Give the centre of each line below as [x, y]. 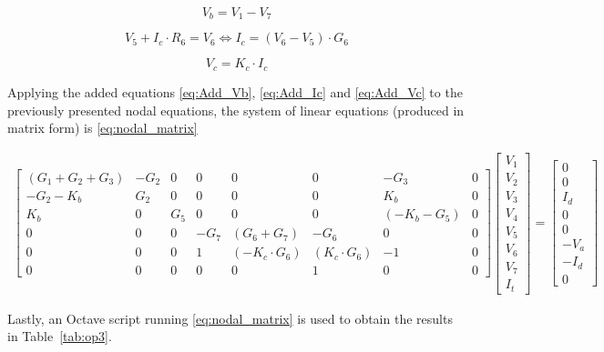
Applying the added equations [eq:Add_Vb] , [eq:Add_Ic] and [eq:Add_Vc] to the [235, 91]
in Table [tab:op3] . [60, 336]
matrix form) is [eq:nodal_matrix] [102, 128]
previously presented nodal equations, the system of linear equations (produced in [236, 110]
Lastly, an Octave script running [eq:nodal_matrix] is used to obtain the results [230, 318]
